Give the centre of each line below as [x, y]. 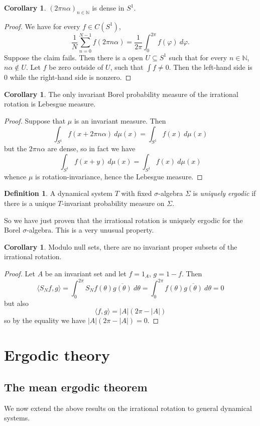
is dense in [108, 8]
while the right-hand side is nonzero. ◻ [71, 77]
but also [17, 303]
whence [15, 176]
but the [16, 148]
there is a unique [30, 203]
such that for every [198, 57]
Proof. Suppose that [35, 121]
